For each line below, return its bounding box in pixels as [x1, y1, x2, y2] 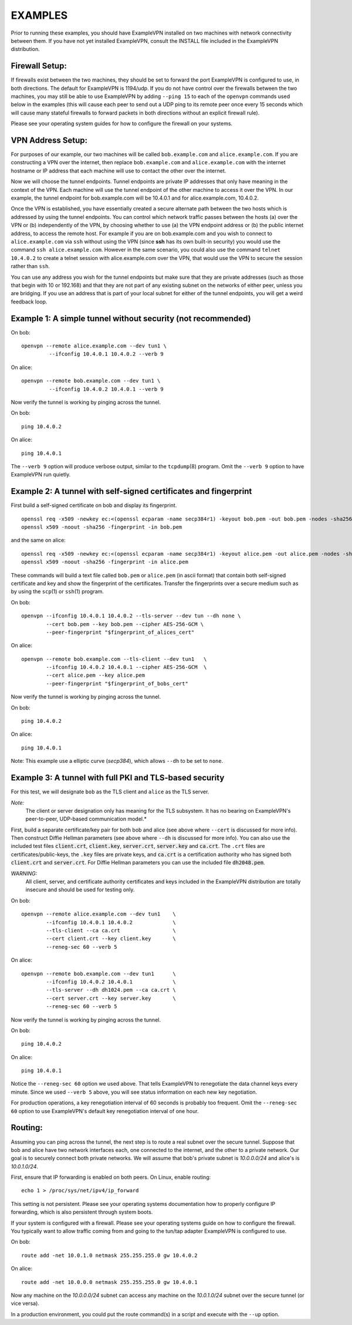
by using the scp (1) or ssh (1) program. [11, 588, 104, 595]
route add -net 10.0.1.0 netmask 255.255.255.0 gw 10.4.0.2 [21, 1252, 198, 1259]
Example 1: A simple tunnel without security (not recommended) [11, 313, 252, 323]
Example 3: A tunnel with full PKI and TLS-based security [11, 773, 225, 783]
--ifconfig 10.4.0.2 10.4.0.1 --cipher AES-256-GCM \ [46, 664, 207, 671]
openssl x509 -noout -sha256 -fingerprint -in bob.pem [21, 524, 182, 530]
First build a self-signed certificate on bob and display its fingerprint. [11, 502, 177, 509]
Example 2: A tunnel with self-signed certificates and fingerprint [11, 486, 252, 496]
